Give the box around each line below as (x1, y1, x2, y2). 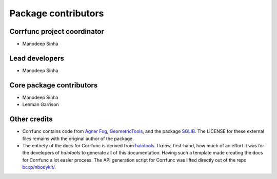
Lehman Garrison (22, 101, 59, 107)
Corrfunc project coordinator (9, 27, 105, 36)
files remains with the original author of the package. (22, 136, 134, 142)
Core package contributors (9, 81, 98, 89)
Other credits (9, 115, 53, 124)
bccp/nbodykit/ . (22, 164, 56, 170)
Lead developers (9, 54, 64, 62)
